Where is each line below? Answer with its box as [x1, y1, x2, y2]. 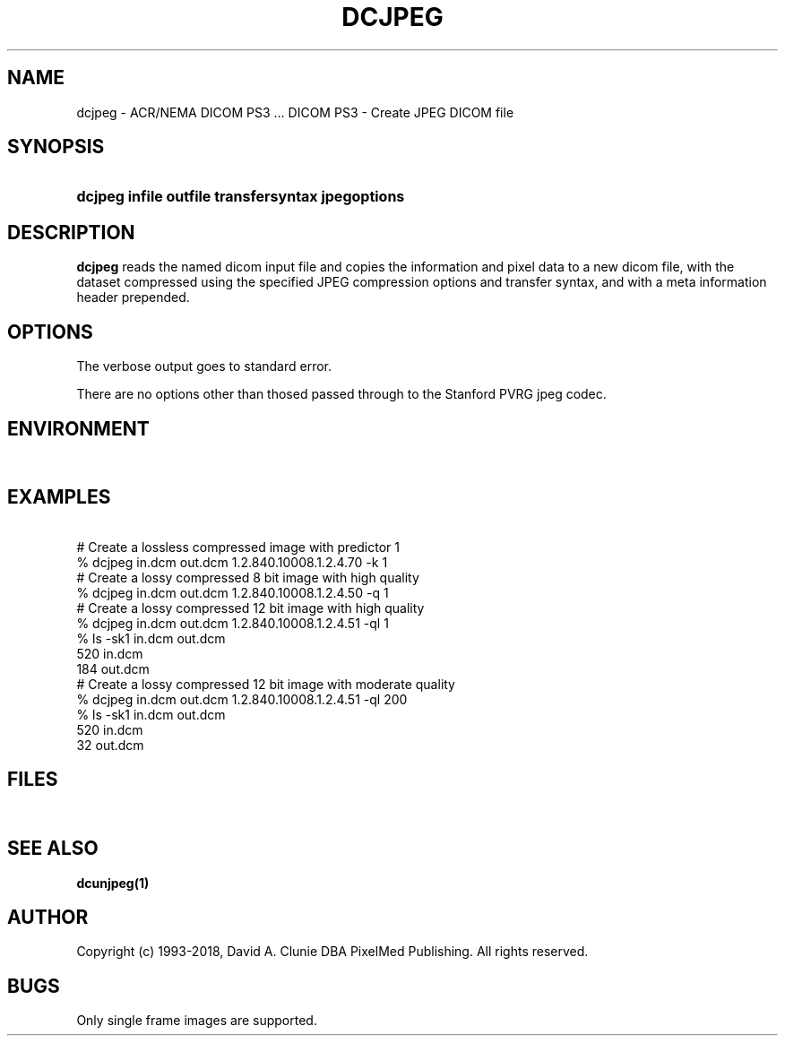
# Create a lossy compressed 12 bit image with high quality [76, 599, 425, 616]
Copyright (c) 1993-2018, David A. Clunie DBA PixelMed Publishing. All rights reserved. [76, 944, 589, 960]
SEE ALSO [7, 837, 99, 860]
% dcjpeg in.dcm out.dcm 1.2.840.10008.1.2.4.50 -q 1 [76, 584, 389, 600]
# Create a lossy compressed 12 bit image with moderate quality [76, 676, 455, 692]
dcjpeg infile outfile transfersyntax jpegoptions [76, 187, 405, 206]
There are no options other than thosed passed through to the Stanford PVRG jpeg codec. [76, 386, 607, 402]
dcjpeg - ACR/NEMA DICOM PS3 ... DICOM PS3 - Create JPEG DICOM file [76, 104, 514, 120]
